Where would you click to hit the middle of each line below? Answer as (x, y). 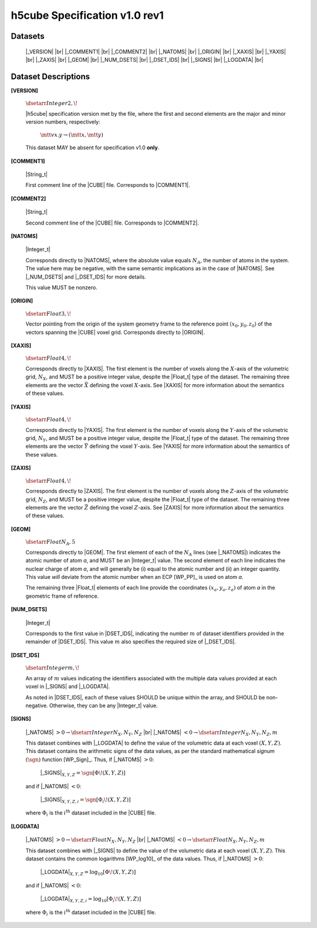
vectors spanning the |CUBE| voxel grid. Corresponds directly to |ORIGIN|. (115, 332)
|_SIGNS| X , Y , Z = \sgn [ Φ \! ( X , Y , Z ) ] (83, 774)
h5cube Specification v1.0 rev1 (87, 15)
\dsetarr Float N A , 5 (50, 542)
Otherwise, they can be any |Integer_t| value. (103, 705)
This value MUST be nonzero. (62, 287)
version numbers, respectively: (63, 122)
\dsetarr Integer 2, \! (52, 103)
